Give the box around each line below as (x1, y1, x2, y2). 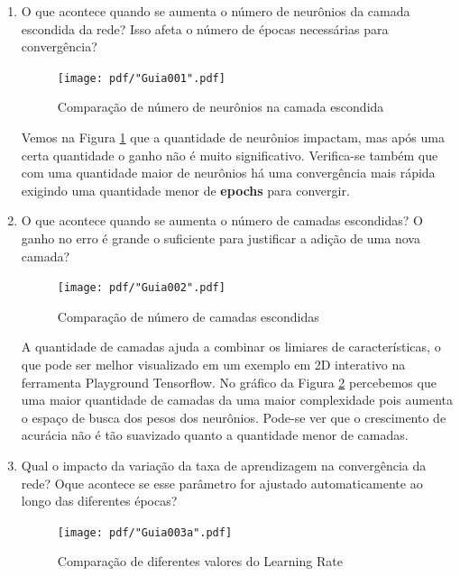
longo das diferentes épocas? (21, 491, 178, 510)
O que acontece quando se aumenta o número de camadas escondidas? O (21, 211, 423, 230)
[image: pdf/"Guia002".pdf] (57, 281, 225, 295)
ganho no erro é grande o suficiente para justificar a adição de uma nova (21, 229, 420, 247)
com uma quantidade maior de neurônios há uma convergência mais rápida (21, 163, 436, 182)
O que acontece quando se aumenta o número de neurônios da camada (21, 2, 410, 20)
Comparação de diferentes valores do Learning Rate (57, 552, 343, 571)
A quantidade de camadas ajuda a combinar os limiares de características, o (21, 337, 441, 356)
